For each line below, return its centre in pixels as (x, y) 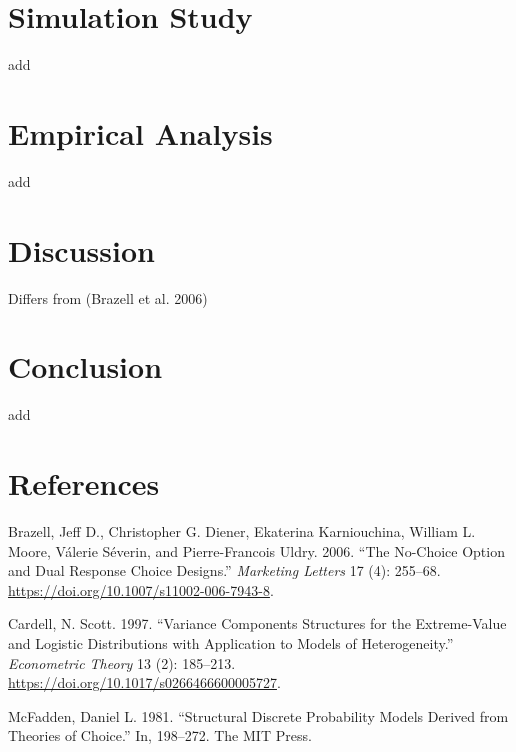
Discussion (81, 249)
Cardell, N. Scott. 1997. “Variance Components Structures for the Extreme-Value (257, 623)
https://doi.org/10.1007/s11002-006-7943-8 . (141, 589)
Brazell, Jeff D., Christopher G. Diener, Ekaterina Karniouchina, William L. (242, 531)
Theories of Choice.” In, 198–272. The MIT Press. (160, 735)
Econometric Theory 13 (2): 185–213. (122, 662)
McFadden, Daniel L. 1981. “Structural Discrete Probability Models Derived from (258, 715)
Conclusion (85, 366)
